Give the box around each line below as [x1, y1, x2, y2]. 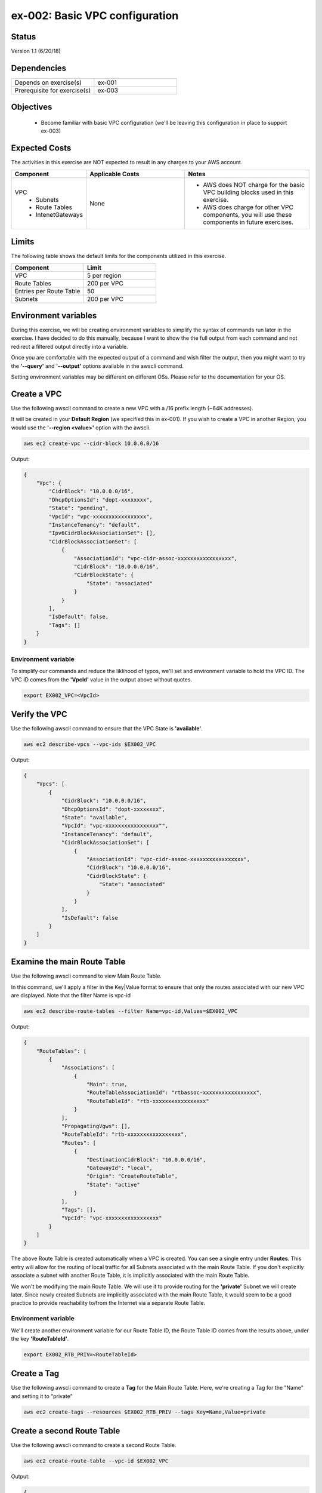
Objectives [11, 102, 52, 112]
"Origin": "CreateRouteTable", [86, 1173, 178, 1179]
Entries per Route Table [14, 287, 80, 295]
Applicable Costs [89, 170, 140, 178]
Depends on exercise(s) [14, 78, 82, 87]
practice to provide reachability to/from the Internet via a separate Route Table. [11, 1300, 206, 1307]
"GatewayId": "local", [86, 1165, 153, 1171]
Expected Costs [11, 143, 72, 153]
